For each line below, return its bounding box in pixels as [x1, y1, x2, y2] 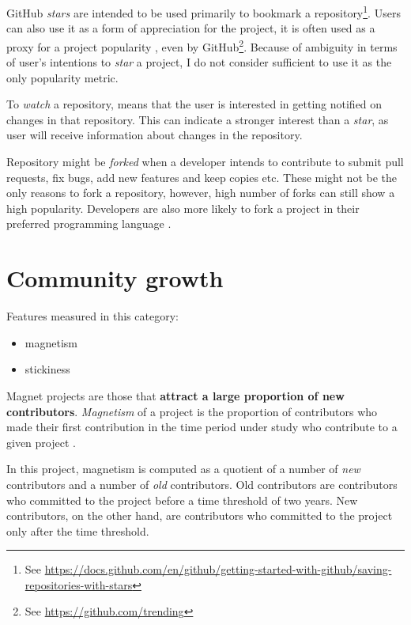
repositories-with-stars [25, 576, 133, 593]
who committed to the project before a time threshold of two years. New [6, 491, 358, 508]
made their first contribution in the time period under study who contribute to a [6, 419, 398, 435]
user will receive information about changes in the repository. [6, 127, 303, 143]
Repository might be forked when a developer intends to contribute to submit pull [6, 153, 404, 170]
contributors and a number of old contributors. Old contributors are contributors [6, 475, 398, 492]
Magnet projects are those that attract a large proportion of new [6, 387, 345, 403]
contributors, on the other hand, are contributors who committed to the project [6, 507, 393, 524]
